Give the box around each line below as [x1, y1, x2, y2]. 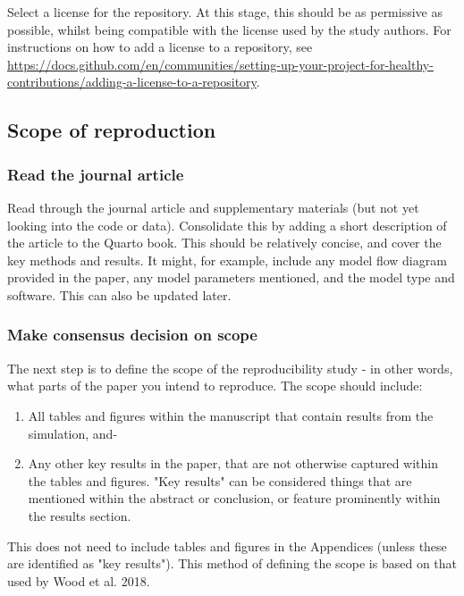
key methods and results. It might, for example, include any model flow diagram [7, 250, 447, 269]
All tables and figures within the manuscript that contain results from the [28, 406, 434, 424]
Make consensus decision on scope [7, 323, 257, 346]
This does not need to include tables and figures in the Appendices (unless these [7, 536, 447, 555]
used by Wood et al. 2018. [7, 571, 150, 590]
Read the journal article [7, 163, 184, 185]
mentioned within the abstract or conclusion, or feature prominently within [28, 489, 441, 508]
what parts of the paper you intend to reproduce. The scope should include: [7, 376, 423, 395]
